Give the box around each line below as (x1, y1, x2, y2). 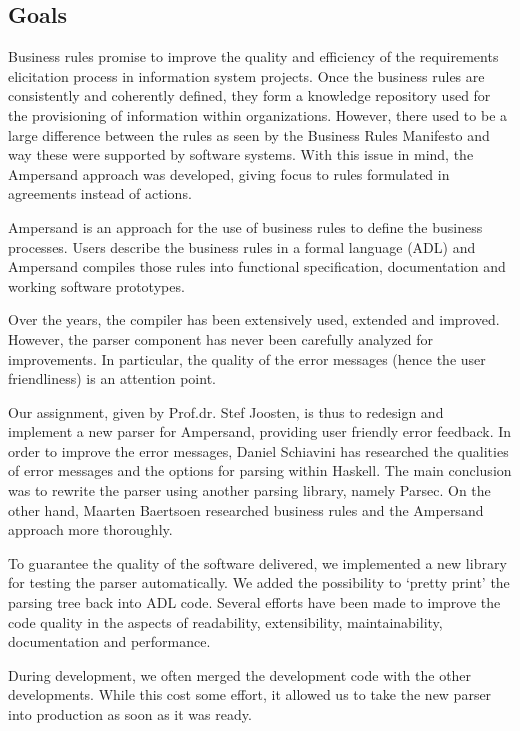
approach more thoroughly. (8, 519, 173, 540)
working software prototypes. (8, 275, 185, 296)
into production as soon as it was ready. (8, 704, 252, 725)
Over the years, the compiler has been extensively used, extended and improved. (8, 309, 500, 330)
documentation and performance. (8, 631, 211, 652)
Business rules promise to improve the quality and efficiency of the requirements (8, 46, 499, 67)
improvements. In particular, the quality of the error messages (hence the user (8, 348, 486, 369)
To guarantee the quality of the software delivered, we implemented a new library (8, 552, 507, 573)
